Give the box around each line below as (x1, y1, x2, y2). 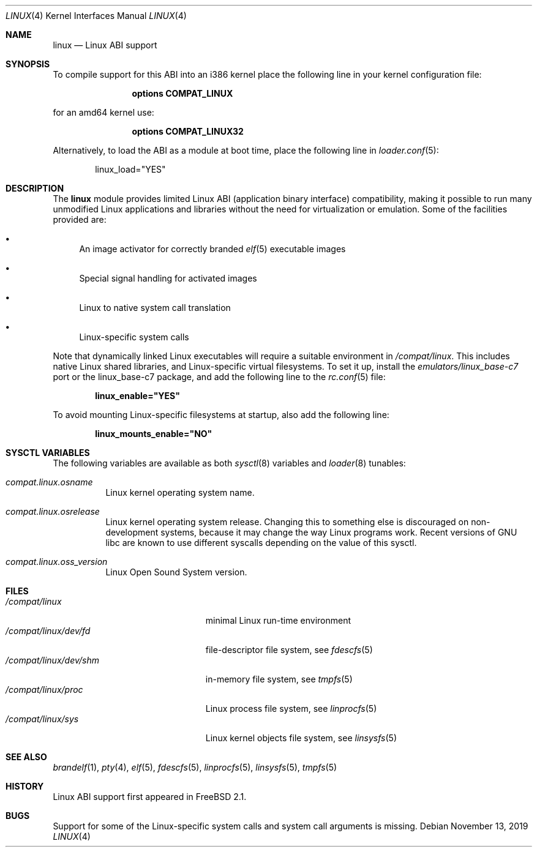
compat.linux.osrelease (6, 506, 100, 517)
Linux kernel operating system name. (105, 487, 255, 498)
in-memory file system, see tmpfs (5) (205, 674, 353, 684)
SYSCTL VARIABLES (6, 447, 90, 458)
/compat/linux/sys (6, 714, 79, 724)
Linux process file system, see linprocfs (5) (205, 703, 377, 714)
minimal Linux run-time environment (205, 615, 351, 626)
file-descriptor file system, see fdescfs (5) (205, 645, 373, 655)
